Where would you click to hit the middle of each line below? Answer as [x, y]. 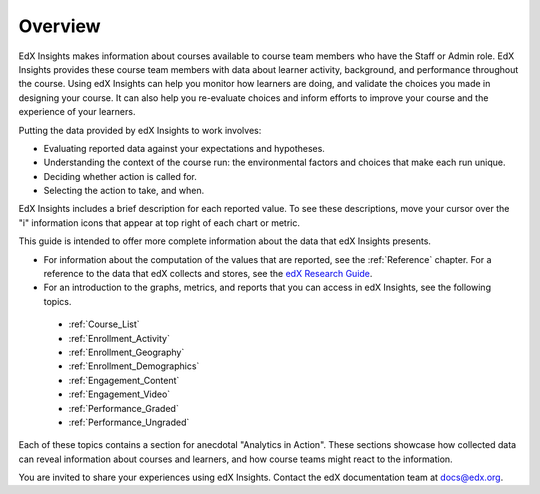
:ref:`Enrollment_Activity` [119, 338]
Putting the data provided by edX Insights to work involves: [140, 130]
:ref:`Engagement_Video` [119, 394]
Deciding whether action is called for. [120, 176]
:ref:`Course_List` [104, 324]
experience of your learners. [77, 112]
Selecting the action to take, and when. [124, 191]
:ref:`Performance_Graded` [123, 408]
